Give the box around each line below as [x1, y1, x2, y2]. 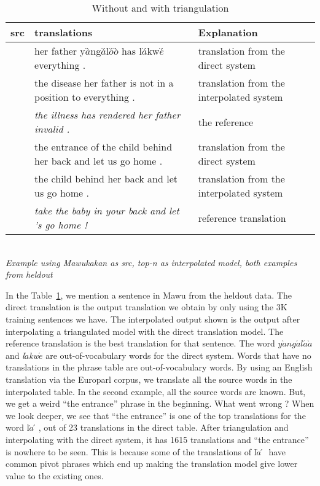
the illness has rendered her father [34, 108, 181, 122]
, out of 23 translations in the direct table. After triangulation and [38, 421, 289, 434]
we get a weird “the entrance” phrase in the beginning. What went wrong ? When [6, 397, 314, 410]
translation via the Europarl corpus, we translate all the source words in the [6, 372, 292, 385]
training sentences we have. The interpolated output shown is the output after [6, 312, 300, 325]
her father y [34, 44, 85, 58]
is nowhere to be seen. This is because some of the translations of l [6, 445, 257, 458]
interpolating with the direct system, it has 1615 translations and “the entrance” [6, 433, 309, 445]
